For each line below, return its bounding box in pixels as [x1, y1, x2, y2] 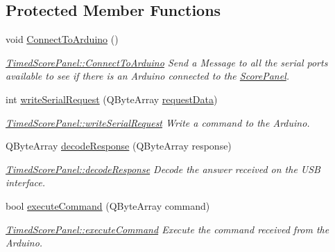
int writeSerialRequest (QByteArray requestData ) [6, 91, 218, 106]
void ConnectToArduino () [6, 32, 119, 46]
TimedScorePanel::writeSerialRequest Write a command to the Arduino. [6, 115, 310, 129]
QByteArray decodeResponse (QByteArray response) [6, 138, 232, 153]
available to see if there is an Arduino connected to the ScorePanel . [6, 69, 290, 83]
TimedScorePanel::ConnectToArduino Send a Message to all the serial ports [6, 55, 328, 69]
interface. [6, 175, 46, 190]
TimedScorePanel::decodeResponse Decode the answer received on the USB [6, 161, 320, 176]
